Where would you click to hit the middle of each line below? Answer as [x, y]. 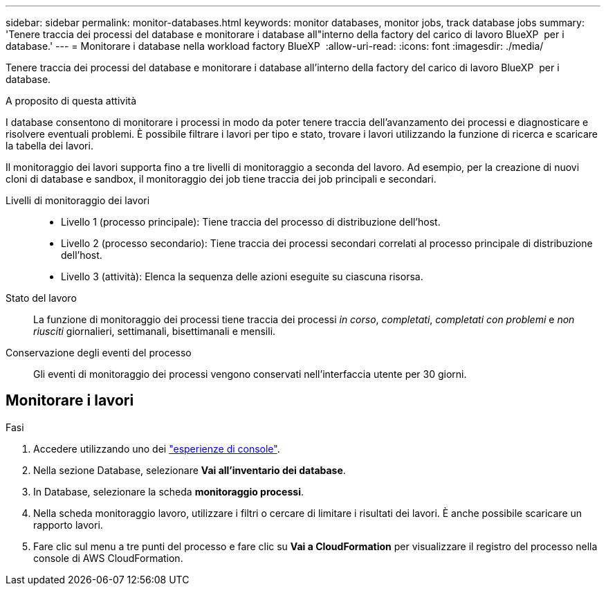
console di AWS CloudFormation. [108, 558]
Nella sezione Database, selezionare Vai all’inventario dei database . [190, 470]
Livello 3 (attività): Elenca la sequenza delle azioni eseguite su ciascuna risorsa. [242, 276]
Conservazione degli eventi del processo [99, 353]
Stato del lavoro [41, 298]
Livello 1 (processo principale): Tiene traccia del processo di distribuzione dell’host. [251, 222]
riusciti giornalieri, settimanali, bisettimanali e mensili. [155, 331]
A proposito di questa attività [71, 101]
